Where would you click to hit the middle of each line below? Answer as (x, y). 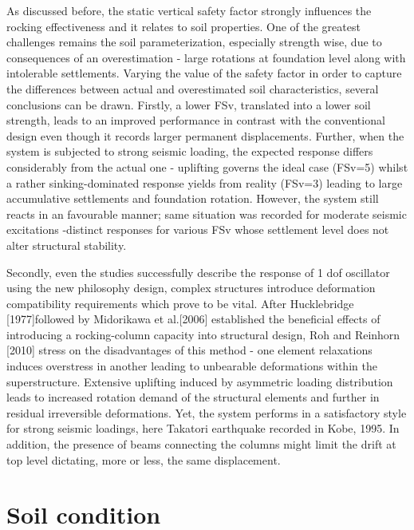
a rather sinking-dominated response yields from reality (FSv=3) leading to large (205, 182)
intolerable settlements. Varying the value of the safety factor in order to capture (204, 73)
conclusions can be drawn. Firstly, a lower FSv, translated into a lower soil (189, 104)
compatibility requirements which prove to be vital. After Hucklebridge (180, 303)
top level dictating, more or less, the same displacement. (144, 459)
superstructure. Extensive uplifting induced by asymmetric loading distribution (200, 381)
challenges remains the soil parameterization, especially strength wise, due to (194, 42)
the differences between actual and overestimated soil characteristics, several (193, 88)
